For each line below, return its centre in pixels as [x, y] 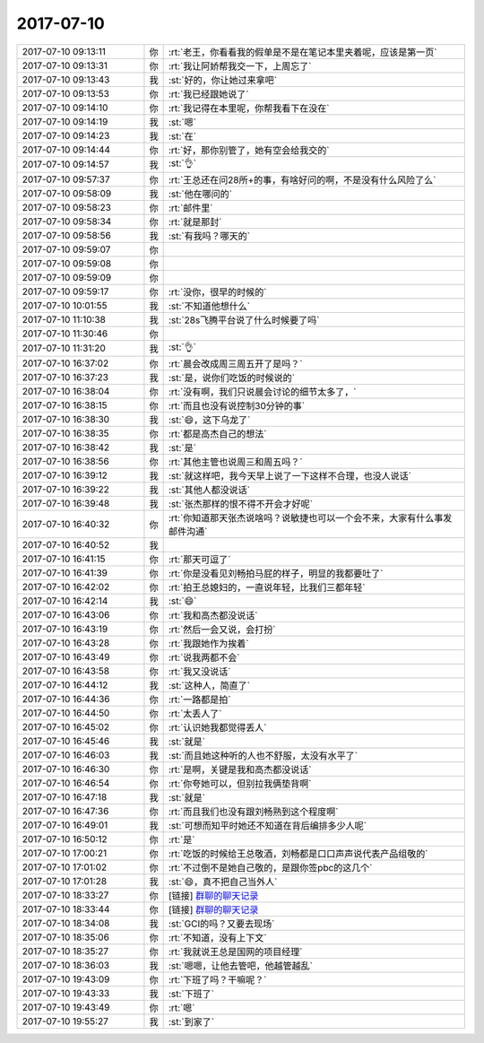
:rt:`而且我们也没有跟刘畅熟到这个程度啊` [254, 812]
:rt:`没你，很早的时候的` [218, 291]
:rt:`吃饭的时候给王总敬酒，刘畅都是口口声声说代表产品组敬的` [298, 854]
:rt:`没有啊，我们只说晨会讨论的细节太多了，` [263, 392]
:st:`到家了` [191, 1021]
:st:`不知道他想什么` [209, 306]
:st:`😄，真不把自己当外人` [223, 882]
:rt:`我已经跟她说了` [209, 94]
